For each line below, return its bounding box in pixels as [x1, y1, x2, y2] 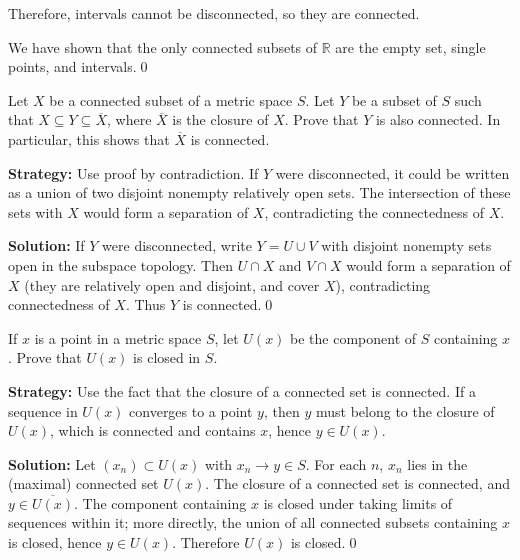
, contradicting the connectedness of [264, 201, 484, 222]
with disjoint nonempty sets [321, 235, 492, 256]
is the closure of [172, 109, 269, 130]
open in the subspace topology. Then [8, 254, 233, 275]
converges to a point [129, 400, 253, 421]
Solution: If [8, 235, 85, 256]
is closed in [133, 347, 201, 368]
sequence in [8, 400, 78, 421]
